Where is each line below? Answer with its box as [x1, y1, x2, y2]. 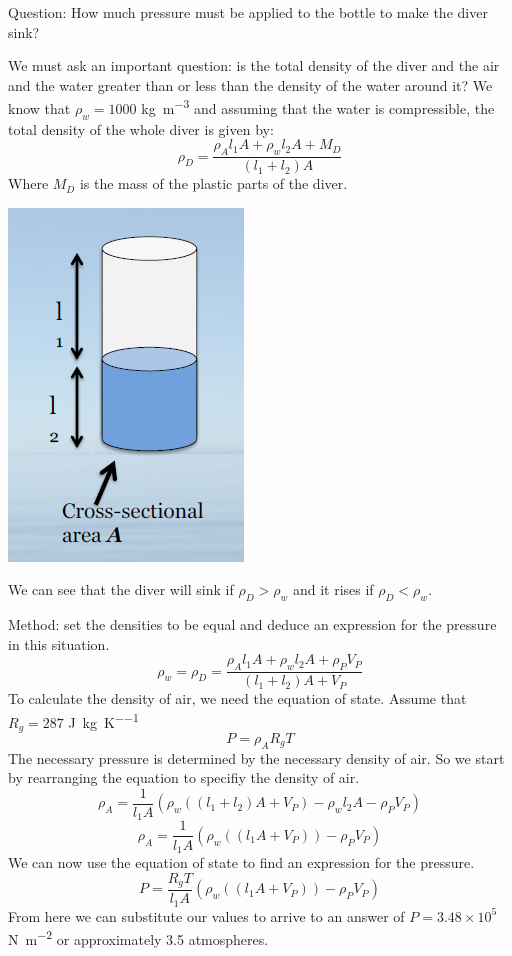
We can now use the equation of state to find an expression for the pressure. [8, 851, 475, 872]
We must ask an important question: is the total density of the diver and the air [8, 55, 500, 76]
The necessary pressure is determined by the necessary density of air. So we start [8, 747, 505, 768]
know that [8, 98, 71, 119]
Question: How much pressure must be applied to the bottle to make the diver [8, 2, 488, 22]
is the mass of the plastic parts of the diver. [79, 173, 348, 194]
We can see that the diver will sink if [8, 579, 234, 600]
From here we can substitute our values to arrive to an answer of [8, 905, 405, 926]
